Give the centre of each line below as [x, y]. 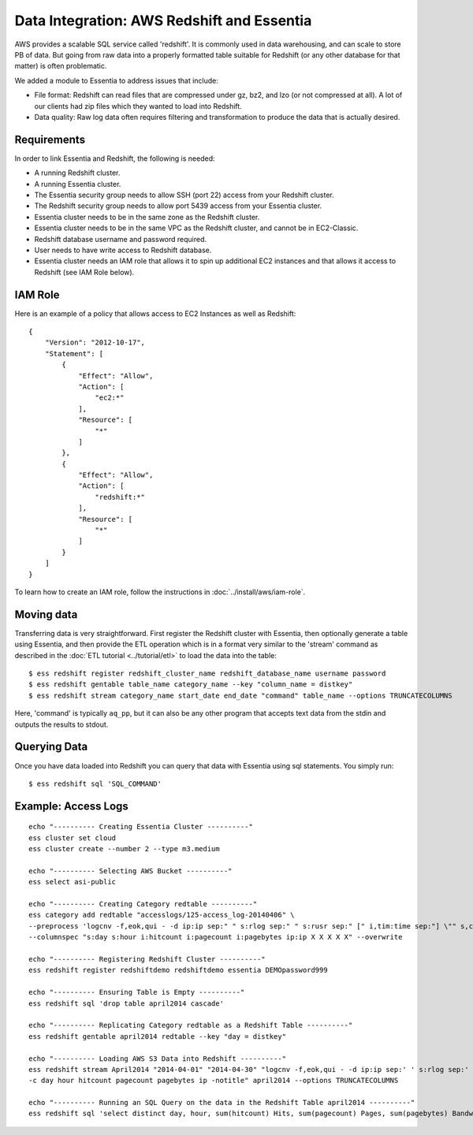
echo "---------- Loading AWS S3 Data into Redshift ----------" [158, 1059]
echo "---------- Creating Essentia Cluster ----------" [141, 827]
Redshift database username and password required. [121, 239]
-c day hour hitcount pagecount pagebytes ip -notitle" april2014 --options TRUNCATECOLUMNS [214, 1081]
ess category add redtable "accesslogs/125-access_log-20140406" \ [162, 915]
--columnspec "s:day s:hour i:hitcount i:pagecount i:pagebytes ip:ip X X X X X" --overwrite [216, 937]
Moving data [46, 614]
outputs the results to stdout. [61, 724]
